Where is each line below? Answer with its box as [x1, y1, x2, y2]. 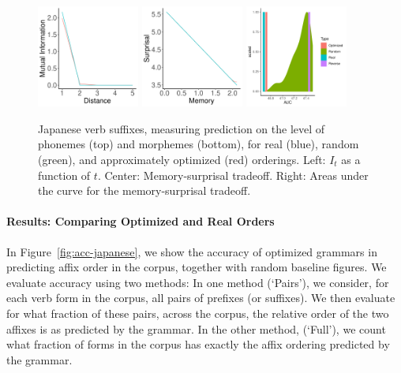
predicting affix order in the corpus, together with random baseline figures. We [6, 259, 387, 275]
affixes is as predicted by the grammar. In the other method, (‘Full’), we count [6, 320, 386, 337]
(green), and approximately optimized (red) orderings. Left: [38, 151, 326, 167]
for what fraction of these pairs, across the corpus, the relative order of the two [6, 304, 389, 321]
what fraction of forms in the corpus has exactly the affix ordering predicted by [6, 336, 390, 352]
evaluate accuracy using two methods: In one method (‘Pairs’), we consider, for [6, 274, 389, 290]
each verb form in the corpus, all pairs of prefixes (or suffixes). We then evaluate [6, 289, 395, 306]
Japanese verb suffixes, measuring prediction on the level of [38, 120, 325, 136]
